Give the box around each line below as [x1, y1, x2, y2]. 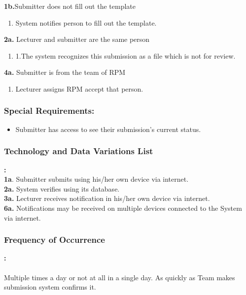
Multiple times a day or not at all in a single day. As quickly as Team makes [4, 272, 235, 282]
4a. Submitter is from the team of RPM [4, 67, 126, 77]
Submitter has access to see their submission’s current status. [15, 124, 201, 134]
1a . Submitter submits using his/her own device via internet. [4, 174, 189, 184]
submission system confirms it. [4, 282, 96, 292]
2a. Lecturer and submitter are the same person [4, 34, 150, 44]
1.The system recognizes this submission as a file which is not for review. [15, 50, 236, 61]
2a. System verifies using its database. [4, 183, 120, 194]
